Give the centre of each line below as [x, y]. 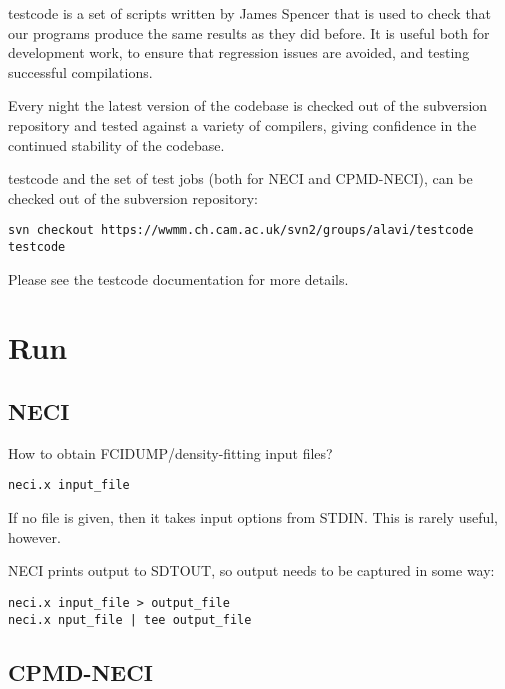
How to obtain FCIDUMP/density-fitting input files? [170, 452]
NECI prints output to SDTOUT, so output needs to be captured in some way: [251, 570]
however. [34, 536]
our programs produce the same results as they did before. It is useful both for [249, 32]
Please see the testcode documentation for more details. [178, 278]
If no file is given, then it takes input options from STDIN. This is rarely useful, [253, 517]
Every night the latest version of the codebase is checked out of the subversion [248, 105]
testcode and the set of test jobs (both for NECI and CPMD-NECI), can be [240, 178]
